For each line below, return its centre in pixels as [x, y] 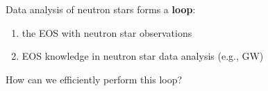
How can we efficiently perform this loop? [94, 79]
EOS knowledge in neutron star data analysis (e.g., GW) [143, 56]
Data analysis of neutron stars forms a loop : [101, 9]
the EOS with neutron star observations [107, 32]
